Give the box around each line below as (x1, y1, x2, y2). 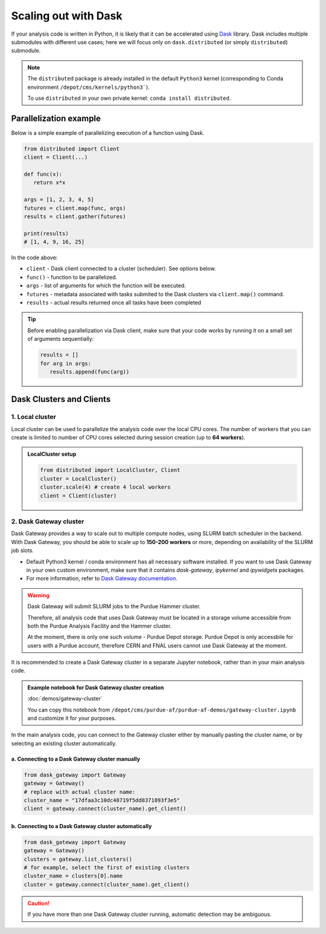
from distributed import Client (24, 145, 120, 152)
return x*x (33, 179, 66, 186)
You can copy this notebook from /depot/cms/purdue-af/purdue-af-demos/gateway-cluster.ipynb (27, 706, 296, 713)
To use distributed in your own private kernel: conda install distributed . (27, 94, 231, 102)
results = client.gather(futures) (24, 213, 126, 220)
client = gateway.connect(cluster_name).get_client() (24, 805, 187, 812)
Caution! (27, 900, 50, 907)
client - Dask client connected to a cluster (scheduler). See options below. (26, 265, 216, 272)
